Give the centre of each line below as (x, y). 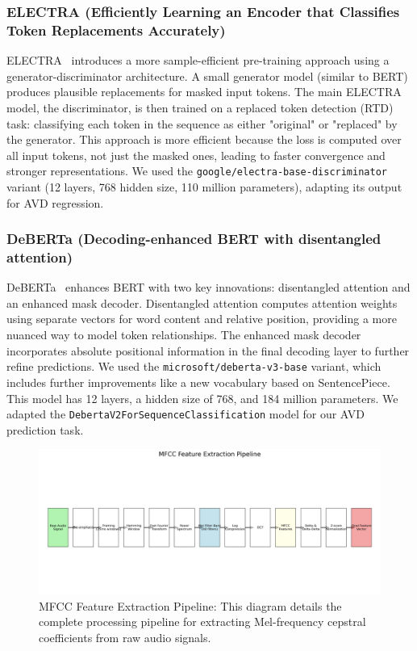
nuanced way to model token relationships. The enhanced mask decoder (184, 335)
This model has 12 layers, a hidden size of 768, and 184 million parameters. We (202, 398)
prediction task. (45, 429)
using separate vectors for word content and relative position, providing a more (202, 319)
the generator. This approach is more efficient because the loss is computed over (204, 139)
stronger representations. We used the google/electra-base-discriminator (197, 171)
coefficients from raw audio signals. (125, 637)
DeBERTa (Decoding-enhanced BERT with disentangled (194, 239)
